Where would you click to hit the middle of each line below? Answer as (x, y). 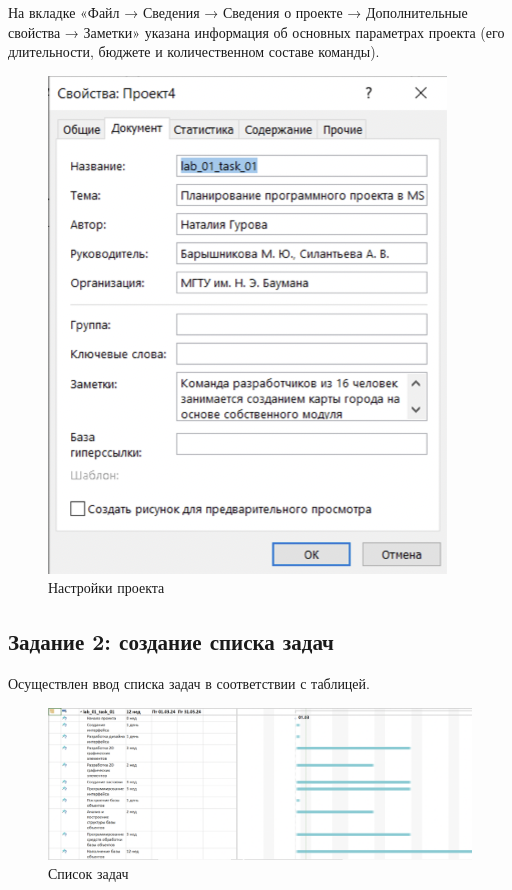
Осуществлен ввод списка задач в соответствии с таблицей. (189, 683)
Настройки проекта (106, 587)
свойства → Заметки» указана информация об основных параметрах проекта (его (256, 31)
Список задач (88, 873)
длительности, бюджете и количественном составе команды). (194, 51)
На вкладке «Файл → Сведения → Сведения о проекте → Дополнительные (238, 12)
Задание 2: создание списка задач (171, 641)
